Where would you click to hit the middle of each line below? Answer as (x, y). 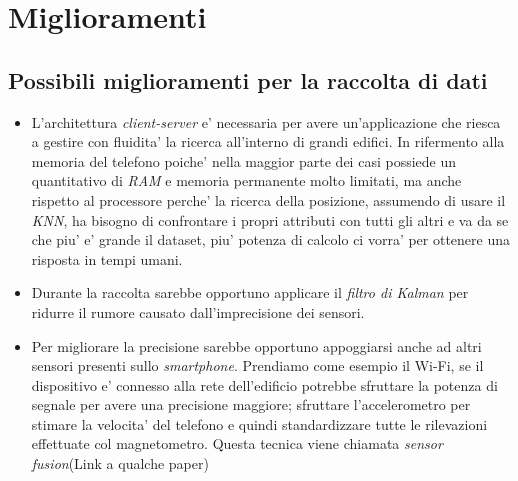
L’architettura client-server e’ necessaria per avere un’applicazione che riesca (266, 121)
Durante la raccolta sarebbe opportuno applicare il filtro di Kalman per (250, 292)
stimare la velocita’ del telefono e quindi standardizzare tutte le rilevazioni (259, 423)
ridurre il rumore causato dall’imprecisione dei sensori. (198, 311)
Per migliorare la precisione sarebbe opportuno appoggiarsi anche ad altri (256, 345)
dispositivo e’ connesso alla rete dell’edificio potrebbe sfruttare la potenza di (264, 384)
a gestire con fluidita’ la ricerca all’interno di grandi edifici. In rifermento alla (268, 141)
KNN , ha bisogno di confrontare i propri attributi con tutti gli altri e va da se (270, 219)
